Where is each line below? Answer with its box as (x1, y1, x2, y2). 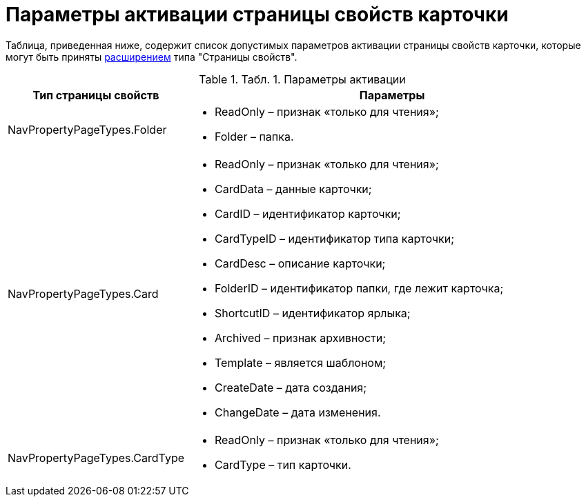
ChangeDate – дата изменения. (215, 405, 381, 419)
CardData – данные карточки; (215, 181, 372, 196)
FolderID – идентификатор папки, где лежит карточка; (215, 281, 504, 295)
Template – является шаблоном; (215, 355, 387, 370)
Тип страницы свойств (32, 88, 159, 102)
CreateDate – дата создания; (215, 380, 367, 394)
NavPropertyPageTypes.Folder (8, 122, 167, 137)
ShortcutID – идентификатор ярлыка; (215, 305, 411, 320)
